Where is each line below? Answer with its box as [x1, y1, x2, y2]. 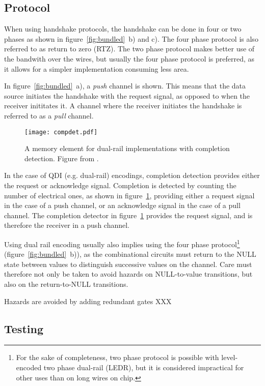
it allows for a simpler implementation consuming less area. [4, 63, 189, 74]
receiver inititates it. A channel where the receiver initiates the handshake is [4, 100, 242, 111]
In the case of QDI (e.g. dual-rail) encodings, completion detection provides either [4, 170, 260, 181]
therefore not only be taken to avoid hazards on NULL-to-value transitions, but [4, 269, 253, 279]
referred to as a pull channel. [4, 110, 94, 121]
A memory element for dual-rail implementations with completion [24, 143, 230, 154]
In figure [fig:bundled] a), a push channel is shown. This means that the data [4, 80, 246, 91]
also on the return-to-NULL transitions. [4, 278, 128, 289]
